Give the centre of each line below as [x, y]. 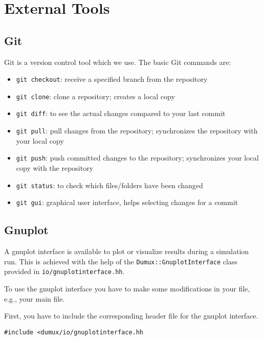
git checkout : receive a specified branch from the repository [112, 79]
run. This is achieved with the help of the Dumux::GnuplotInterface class [121, 261]
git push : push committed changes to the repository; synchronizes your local [137, 158]
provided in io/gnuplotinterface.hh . [64, 271]
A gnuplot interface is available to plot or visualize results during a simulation [127, 251]
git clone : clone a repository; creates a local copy [95, 96]
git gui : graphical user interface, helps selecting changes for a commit [127, 202]
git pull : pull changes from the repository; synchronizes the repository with [137, 131]
